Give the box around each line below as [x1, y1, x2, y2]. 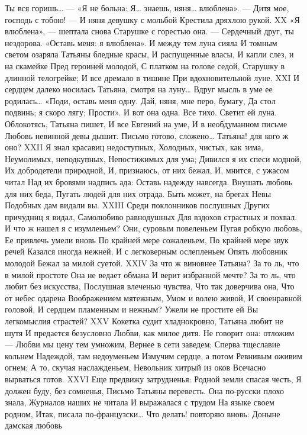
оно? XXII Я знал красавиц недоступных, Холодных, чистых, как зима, [5, 141, 264, 153]
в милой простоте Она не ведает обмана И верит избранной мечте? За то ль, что [5, 268, 296, 281]
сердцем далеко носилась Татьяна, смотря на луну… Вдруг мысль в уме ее [5, 83, 273, 95]
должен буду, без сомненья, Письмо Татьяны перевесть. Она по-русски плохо [5, 384, 285, 397]
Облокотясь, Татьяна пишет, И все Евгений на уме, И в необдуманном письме [5, 117, 287, 130]
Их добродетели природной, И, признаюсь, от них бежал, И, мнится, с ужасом [5, 164, 289, 176]
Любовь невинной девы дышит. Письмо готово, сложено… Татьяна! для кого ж [5, 129, 289, 141]
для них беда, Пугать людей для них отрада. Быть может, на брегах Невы [5, 187, 272, 199]
